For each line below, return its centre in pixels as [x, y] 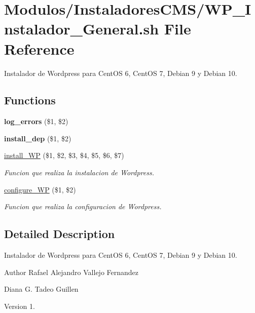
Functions [30, 100]
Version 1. [20, 306]
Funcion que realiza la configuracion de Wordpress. [83, 206]
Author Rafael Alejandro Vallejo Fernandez [71, 272]
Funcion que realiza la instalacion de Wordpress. [79, 172]
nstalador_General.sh [82, 29]
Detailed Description [60, 234]
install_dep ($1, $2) [38, 138]
